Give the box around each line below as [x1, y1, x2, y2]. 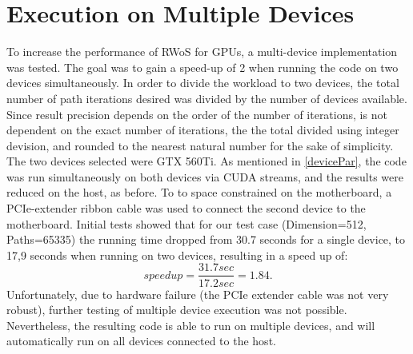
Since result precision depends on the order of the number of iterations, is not [6, 105, 387, 122]
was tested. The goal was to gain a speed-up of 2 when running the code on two [6, 58, 399, 75]
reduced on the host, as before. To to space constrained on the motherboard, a [6, 184, 392, 201]
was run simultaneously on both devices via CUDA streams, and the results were [6, 168, 403, 185]
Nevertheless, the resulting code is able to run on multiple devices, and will [6, 316, 375, 333]
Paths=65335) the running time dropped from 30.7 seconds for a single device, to [6, 231, 406, 248]
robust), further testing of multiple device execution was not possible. [6, 301, 347, 318]
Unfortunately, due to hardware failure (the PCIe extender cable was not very [6, 285, 389, 302]
